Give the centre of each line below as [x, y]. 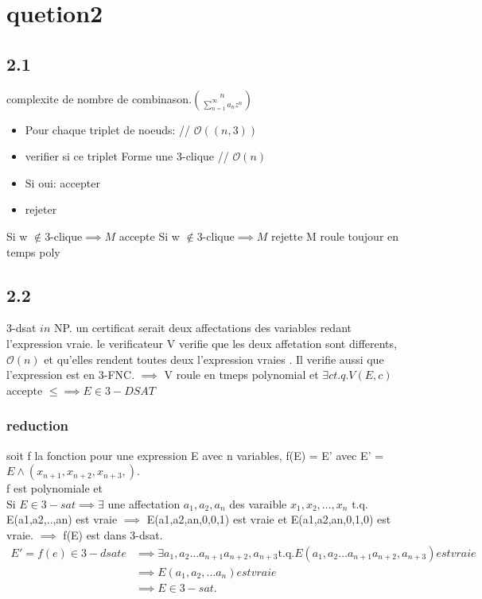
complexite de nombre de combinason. [99, 98]
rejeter [41, 209]
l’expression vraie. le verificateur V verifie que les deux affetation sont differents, [202, 343]
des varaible [258, 503]
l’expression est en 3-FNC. [71, 375]
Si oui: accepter [62, 182]
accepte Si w [149, 236]
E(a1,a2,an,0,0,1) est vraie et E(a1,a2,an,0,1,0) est [269, 519]
